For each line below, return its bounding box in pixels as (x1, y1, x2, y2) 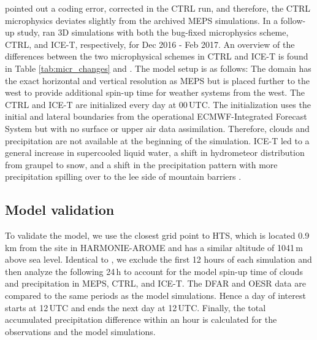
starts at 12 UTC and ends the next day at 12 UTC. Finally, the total (5, 301, 266, 314)
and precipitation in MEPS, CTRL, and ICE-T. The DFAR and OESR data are (5, 277, 306, 290)
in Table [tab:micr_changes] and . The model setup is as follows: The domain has (5, 61, 311, 74)
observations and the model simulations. (5, 325, 156, 338)
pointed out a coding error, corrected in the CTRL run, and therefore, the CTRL (5, 2, 311, 14)
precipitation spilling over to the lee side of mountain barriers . (5, 170, 242, 183)
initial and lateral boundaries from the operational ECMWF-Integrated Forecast (5, 110, 307, 123)
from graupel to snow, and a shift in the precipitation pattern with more (5, 158, 278, 171)
